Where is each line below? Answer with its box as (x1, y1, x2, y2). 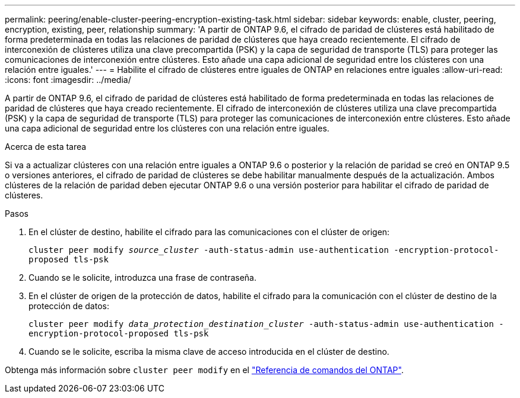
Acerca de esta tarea (5, 142, 87, 152)
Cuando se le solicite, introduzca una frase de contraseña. (28, 272, 256, 283)
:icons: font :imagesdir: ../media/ (5, 75, 131, 85)
